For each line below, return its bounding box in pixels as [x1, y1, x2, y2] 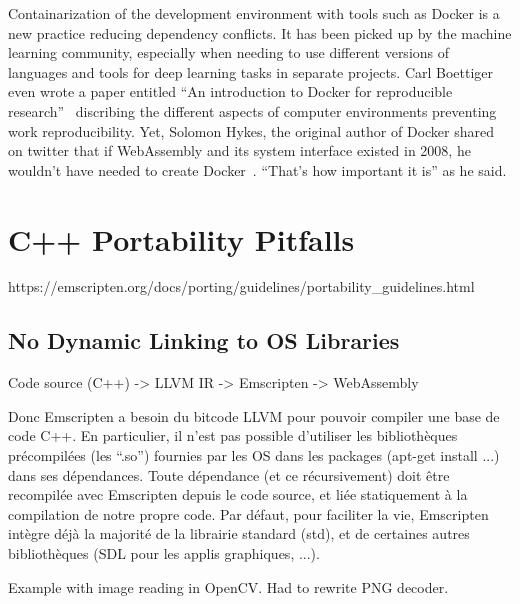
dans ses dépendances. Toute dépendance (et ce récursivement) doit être [8, 464, 450, 485]
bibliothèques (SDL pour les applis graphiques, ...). [8, 543, 320, 564]
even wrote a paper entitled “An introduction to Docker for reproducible [8, 81, 453, 102]
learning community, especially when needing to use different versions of [8, 42, 450, 63]
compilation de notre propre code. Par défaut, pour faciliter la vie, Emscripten [8, 503, 489, 524]
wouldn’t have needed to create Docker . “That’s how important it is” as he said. [8, 159, 507, 180]
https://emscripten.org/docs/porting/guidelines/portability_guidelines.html [8, 276, 475, 297]
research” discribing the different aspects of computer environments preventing [8, 100, 497, 121]
